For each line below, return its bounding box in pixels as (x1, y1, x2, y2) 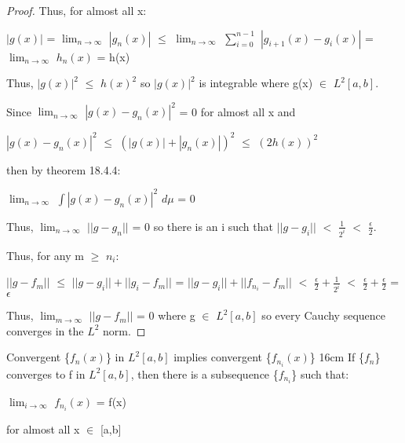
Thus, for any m (6, 247, 84, 263)
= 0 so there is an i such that (132, 218, 273, 234)
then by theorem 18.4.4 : (6, 161, 121, 178)
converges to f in (6, 365, 86, 382)
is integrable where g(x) (199, 75, 313, 91)
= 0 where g (137, 307, 195, 324)
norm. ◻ (103, 322, 146, 339)
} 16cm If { (309, 349, 364, 365)
